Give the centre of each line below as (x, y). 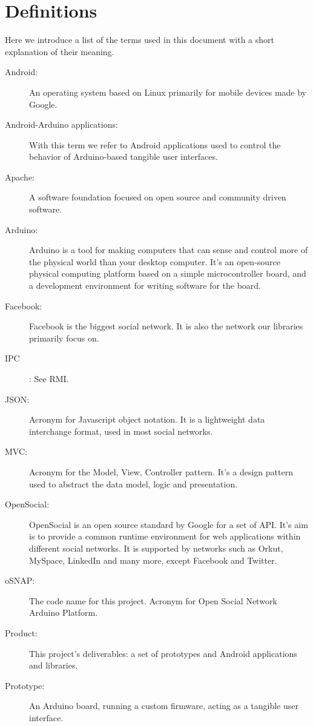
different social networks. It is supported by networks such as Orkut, (156, 548)
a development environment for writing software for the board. (145, 285)
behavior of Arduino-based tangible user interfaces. (124, 157)
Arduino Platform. (64, 612)
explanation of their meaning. (60, 51)
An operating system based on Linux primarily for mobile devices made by (168, 92)
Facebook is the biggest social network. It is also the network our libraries (166, 326)
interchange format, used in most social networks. (121, 431)
